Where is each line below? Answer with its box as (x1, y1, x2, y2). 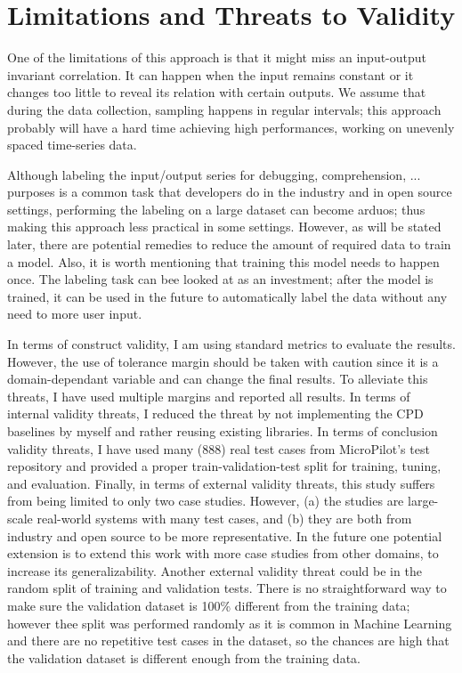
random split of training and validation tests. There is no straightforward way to (7, 579, 447, 597)
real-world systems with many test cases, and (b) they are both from (36, 508, 412, 527)
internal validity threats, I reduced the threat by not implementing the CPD (7, 404, 424, 423)
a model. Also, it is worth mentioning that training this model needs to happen (7, 252, 440, 271)
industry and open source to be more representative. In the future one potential (7, 526, 442, 545)
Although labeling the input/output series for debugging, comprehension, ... (7, 165, 421, 183)
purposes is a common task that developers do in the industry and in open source (7, 182, 452, 201)
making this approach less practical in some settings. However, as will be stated (7, 217, 442, 236)
